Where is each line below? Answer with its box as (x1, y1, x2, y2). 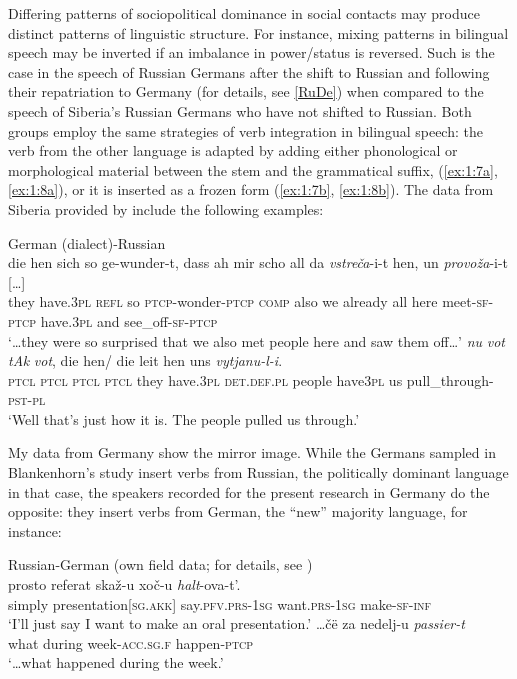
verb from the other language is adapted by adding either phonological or (8, 140, 458, 161)
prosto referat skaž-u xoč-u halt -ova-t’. (8, 574, 241, 595)
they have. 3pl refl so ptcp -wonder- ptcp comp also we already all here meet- (8, 291, 477, 312)
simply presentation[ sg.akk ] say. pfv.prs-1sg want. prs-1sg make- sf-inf (8, 593, 432, 614)
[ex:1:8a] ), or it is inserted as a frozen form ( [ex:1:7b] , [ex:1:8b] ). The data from (8, 179, 494, 200)
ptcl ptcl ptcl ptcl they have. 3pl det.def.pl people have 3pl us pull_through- (8, 369, 494, 390)
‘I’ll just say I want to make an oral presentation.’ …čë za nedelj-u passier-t (8, 613, 465, 634)
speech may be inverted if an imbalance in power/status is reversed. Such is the (8, 42, 495, 63)
